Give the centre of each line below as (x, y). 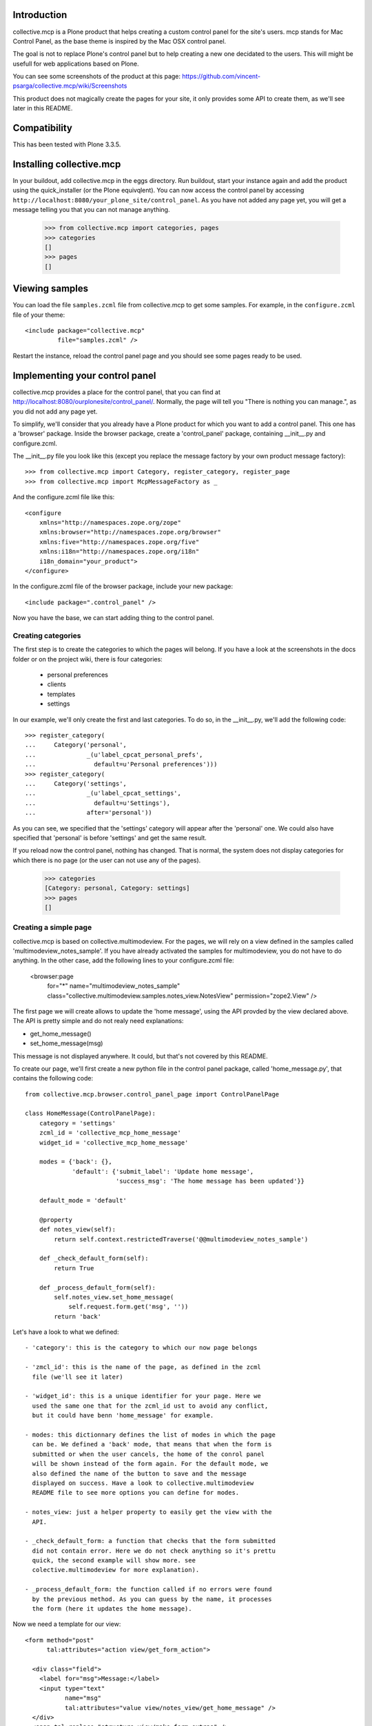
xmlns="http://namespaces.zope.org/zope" (110, 523)
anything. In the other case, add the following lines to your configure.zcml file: (123, 960)
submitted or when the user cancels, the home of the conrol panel (148, 1454)
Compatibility (42, 128)
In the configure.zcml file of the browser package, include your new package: (123, 586)
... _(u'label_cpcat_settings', (103, 793)
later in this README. (43, 108)
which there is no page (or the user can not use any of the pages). (107, 860)
